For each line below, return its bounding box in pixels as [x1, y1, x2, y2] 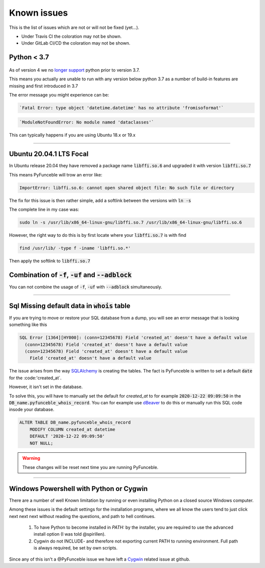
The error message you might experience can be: [9, 92, 109, 98]
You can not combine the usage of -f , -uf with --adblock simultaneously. [9, 284, 162, 290]
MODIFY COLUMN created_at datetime [29, 426, 115, 432]
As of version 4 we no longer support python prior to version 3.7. [9, 67, 140, 73]
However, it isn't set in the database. [9, 384, 83, 390]
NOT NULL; [29, 440, 53, 446]
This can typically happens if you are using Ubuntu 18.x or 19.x [9, 132, 136, 138]
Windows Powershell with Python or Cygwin [9, 484, 148, 493]
